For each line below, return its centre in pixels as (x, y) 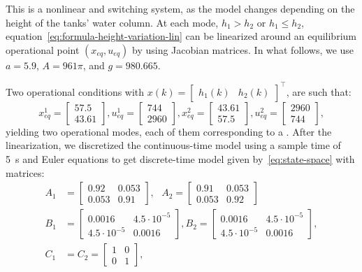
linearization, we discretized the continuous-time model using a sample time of (173, 145)
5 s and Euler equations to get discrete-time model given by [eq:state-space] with (180, 159)
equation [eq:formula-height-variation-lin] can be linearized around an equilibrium (181, 36)
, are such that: (319, 91)
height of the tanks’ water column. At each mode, (112, 22)
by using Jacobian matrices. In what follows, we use (243, 49)
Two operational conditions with (75, 91)
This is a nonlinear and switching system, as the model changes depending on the (180, 8)
